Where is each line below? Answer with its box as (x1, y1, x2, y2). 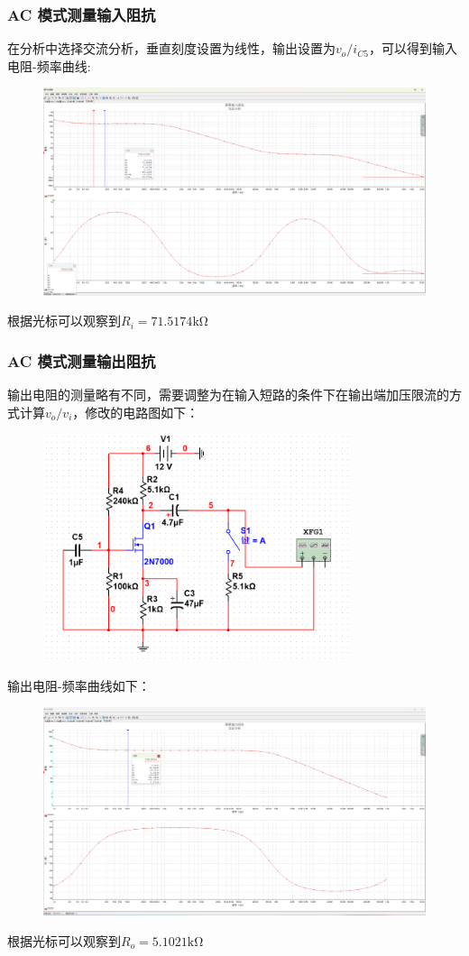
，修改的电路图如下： (72, 402, 199, 421)
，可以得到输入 (368, 39, 457, 58)
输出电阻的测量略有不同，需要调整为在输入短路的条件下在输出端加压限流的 (7, 385, 449, 404)
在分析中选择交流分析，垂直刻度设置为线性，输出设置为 (7, 39, 336, 58)
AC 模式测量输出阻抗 (7, 349, 156, 372)
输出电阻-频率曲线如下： (7, 676, 151, 694)
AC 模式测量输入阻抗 (7, 3, 156, 25)
